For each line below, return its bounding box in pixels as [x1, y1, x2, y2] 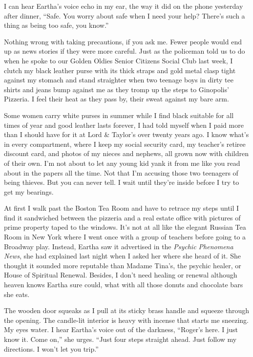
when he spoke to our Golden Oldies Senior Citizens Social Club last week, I [4, 55, 233, 65]
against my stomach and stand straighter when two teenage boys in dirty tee [4, 75, 233, 85]
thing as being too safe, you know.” [4, 20, 109, 30]
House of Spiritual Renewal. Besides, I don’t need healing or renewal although [4, 270, 237, 280]
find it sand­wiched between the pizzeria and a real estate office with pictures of [4, 212, 241, 222]
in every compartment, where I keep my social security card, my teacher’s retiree [4, 139, 246, 149]
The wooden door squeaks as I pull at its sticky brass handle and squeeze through [4, 305, 249, 316]
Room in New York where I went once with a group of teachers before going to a [4, 232, 246, 242]
